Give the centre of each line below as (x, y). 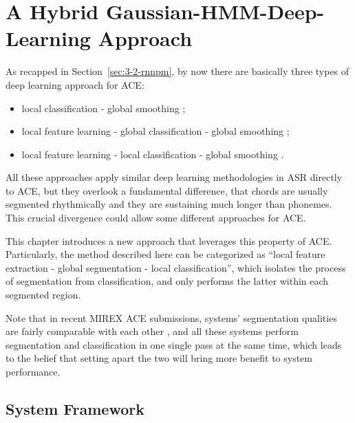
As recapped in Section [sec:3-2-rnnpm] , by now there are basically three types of (177, 71)
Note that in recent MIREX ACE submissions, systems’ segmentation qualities (171, 317)
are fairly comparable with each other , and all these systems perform (152, 331)
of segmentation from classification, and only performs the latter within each (167, 281)
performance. (33, 371)
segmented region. (43, 295)
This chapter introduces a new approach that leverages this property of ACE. (169, 240)
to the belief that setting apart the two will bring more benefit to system (159, 358)
